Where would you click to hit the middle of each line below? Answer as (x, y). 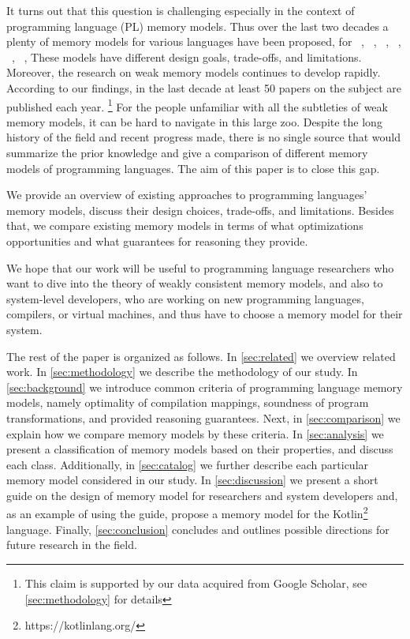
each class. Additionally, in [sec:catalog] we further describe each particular (188, 464)
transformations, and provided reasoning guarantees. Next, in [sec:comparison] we (203, 417)
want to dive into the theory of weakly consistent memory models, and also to (195, 283)
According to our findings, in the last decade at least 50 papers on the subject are (204, 87)
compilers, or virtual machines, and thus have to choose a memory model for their (205, 314)
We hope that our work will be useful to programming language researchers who (200, 267)
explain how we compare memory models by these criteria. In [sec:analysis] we (195, 433)
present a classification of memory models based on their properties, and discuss (200, 449)
